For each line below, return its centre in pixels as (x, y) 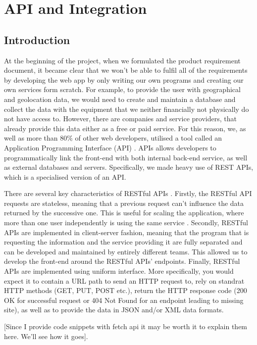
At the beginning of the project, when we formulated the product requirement (122, 60)
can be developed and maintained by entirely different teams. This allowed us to (126, 251)
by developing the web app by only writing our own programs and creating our (124, 79)
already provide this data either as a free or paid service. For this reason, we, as (125, 128)
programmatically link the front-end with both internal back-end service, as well (126, 157)
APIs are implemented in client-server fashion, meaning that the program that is (127, 232)
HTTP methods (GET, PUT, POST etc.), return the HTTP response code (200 (126, 290)
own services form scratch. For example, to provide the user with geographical (122, 89)
